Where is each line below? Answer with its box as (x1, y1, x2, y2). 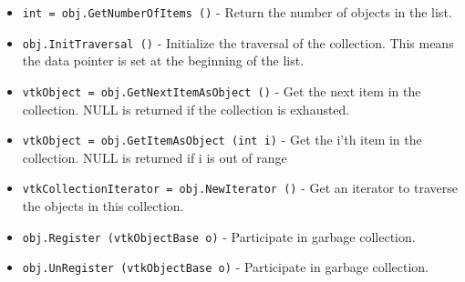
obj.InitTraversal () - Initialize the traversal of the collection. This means (22, 33, 454, 52)
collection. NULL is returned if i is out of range (22, 147, 287, 166)
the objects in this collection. (22, 196, 184, 216)
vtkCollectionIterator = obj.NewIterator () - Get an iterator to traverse (22, 178, 458, 197)
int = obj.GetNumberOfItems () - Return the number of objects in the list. (22, 3, 452, 21)
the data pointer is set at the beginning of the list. (22, 51, 305, 70)
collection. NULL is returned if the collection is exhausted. (22, 99, 350, 118)
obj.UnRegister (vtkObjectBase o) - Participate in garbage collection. (22, 257, 429, 277)
